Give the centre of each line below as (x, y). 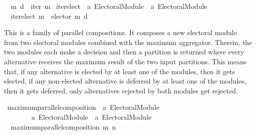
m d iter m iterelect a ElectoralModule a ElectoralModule (109, 6)
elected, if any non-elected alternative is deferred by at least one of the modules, (125, 81)
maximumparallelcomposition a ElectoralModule (83, 107)
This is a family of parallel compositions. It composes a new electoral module (121, 32)
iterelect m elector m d (49, 16)
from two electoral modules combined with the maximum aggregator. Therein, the (128, 42)
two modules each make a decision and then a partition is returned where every (124, 52)
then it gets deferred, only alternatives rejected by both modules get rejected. (121, 90)
